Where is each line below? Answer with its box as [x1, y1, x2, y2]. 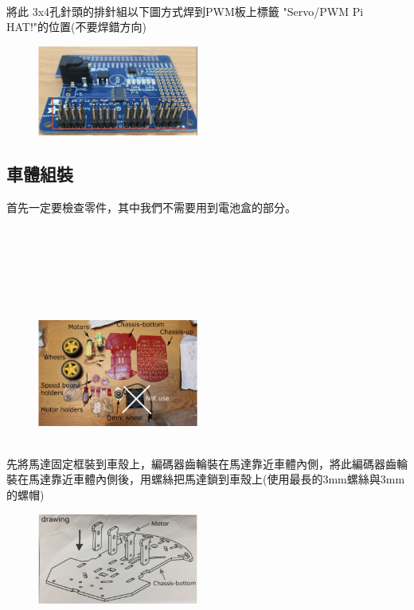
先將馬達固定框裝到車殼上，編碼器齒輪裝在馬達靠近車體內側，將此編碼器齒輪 [6, 455, 408, 471]
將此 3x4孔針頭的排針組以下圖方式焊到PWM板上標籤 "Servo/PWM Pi [6, 2, 364, 19]
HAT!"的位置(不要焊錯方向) [6, 18, 146, 35]
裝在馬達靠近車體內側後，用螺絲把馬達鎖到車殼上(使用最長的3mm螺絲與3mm [6, 471, 405, 487]
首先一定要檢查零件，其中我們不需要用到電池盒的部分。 [6, 198, 296, 215]
